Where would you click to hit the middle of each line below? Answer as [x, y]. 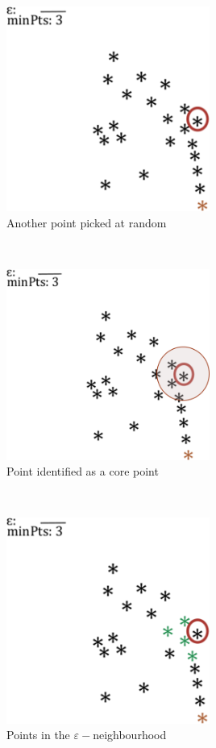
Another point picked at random [87, 222]
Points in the [38, 735]
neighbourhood [130, 735]
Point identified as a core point [83, 471]
